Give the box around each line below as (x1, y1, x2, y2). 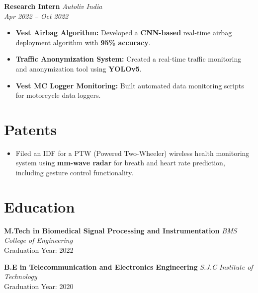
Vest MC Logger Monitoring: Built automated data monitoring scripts (15, 80, 244, 90)
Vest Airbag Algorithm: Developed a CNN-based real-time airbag (15, 27, 232, 38)
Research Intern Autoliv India (4, 1, 102, 11)
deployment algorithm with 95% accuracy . (15, 37, 151, 47)
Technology (4, 271, 37, 282)
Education (4, 196, 75, 217)
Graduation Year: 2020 (4, 281, 74, 291)
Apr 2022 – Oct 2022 (4, 10, 69, 21)
